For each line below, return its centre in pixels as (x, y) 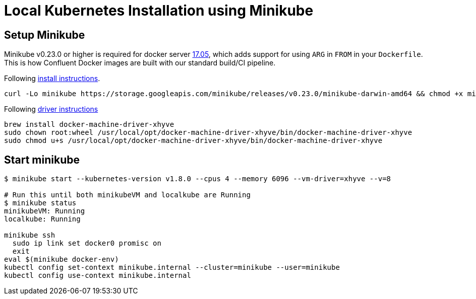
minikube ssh (30, 235)
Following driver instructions (51, 109)
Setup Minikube (45, 35)
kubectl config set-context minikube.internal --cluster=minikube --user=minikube (172, 268)
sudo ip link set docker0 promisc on (87, 243)
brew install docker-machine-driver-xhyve (89, 125)
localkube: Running (42, 219)
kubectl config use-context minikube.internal (98, 276)
